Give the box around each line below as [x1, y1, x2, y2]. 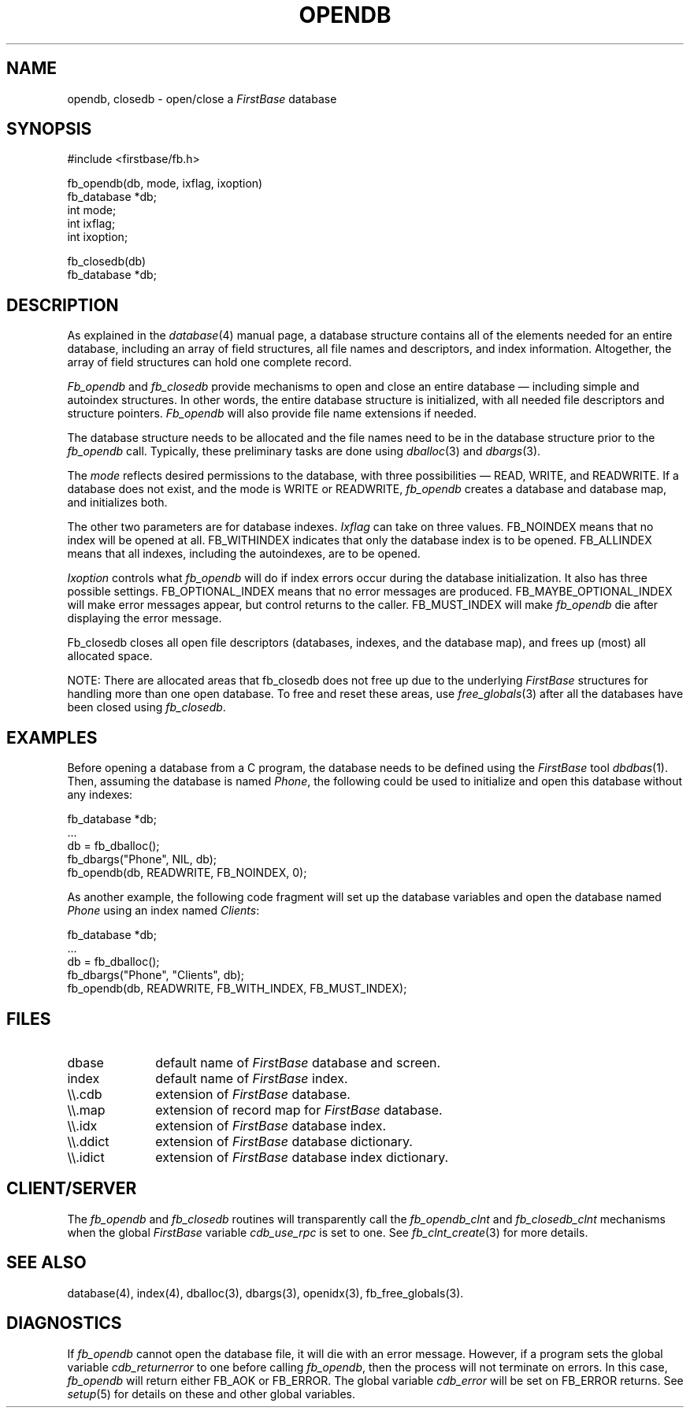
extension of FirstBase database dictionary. [155, 1133, 413, 1149]
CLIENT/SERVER [6, 1178, 137, 1199]
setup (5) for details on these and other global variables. [67, 1386, 355, 1401]
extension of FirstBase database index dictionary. [155, 1149, 449, 1165]
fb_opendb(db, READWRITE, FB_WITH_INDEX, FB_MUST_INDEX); [67, 982, 407, 996]
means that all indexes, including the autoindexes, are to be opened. [67, 547, 421, 561]
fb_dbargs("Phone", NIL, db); [67, 852, 217, 867]
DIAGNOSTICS [6, 1313, 122, 1334]
